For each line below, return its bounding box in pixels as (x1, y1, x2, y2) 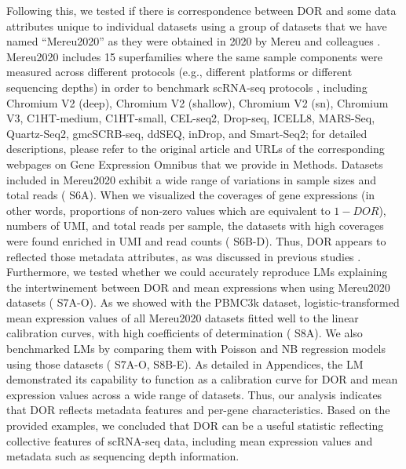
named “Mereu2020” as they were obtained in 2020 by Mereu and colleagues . (6, 33, 381, 49)
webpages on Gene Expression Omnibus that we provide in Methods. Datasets (6, 155, 383, 172)
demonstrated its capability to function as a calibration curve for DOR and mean (6, 371, 398, 387)
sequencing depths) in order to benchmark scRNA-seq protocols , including (6, 78, 368, 95)
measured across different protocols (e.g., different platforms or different (6, 64, 353, 80)
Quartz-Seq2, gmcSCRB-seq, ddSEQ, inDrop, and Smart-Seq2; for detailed (6, 125, 368, 141)
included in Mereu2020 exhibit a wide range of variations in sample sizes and (6, 171, 376, 187)
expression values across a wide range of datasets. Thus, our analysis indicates (6, 386, 382, 402)
